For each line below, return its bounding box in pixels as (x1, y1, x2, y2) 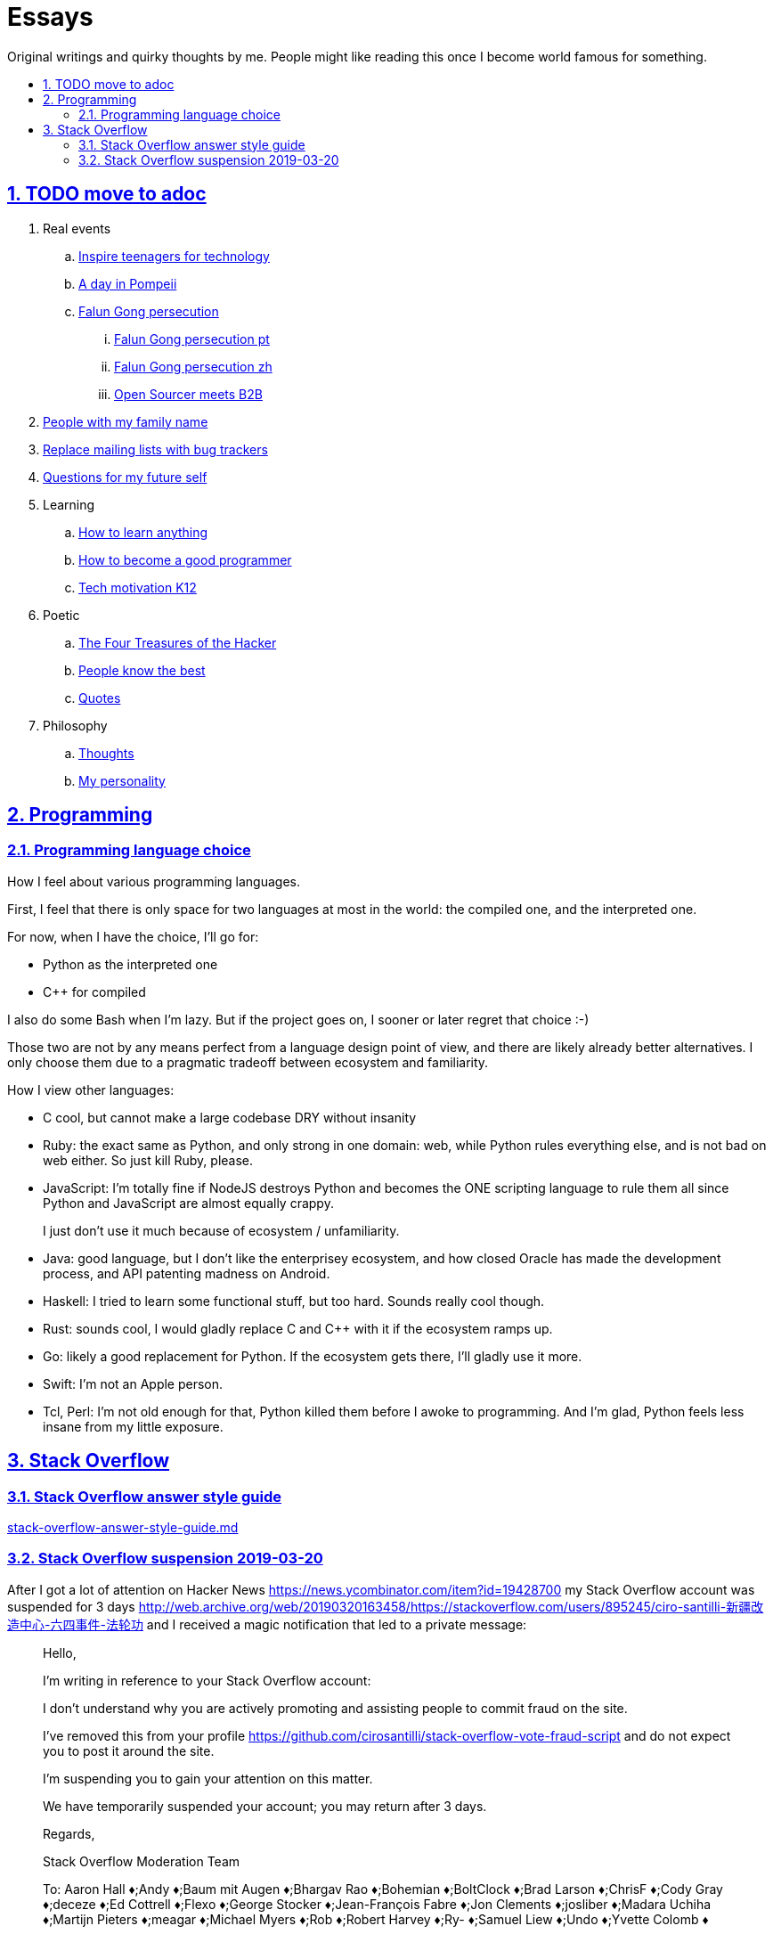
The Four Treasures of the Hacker (78, 634, 277, 650)
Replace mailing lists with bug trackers (43, 441, 268, 457)
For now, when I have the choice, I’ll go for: (7, 928, 259, 944)
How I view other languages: (7, 1081, 175, 1098)
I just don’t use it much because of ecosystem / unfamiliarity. (43, 1222, 400, 1238)
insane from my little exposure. (43, 1418, 224, 1434)
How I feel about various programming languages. (7, 873, 300, 889)
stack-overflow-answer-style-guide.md (7, 1520, 239, 1536)
